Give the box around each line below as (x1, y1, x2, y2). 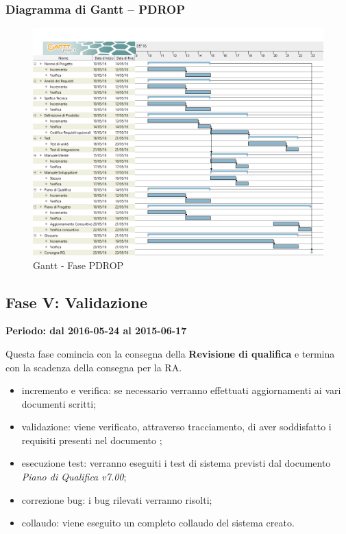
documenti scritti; (21, 396, 97, 410)
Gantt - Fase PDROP (33, 257, 124, 272)
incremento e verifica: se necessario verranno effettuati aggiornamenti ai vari (21, 383, 341, 397)
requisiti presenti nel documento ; (21, 432, 162, 447)
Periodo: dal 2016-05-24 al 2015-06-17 (5, 323, 187, 338)
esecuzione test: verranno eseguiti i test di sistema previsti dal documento (21, 456, 331, 470)
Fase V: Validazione (5, 291, 148, 312)
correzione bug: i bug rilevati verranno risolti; (21, 492, 212, 507)
